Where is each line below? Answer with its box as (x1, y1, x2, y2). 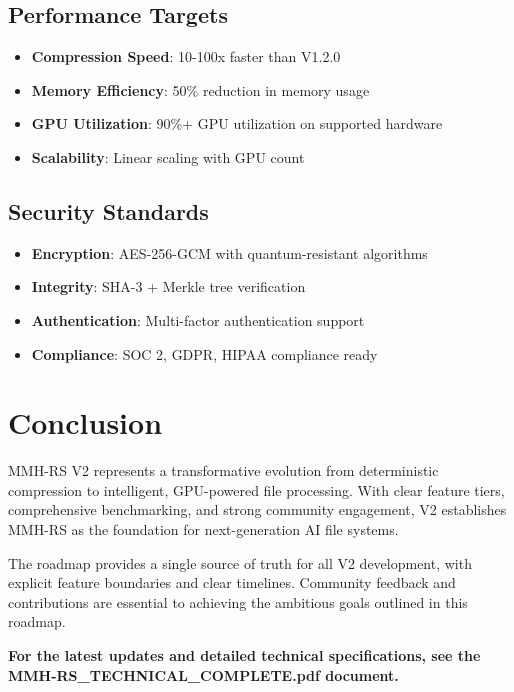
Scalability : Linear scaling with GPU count (31, 146, 305, 167)
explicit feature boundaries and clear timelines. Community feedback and (8, 572, 456, 593)
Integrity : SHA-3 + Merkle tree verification (31, 276, 306, 297)
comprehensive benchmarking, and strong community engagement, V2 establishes (8, 499, 507, 520)
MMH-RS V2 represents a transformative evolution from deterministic (8, 460, 439, 481)
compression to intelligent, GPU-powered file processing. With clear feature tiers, (8, 479, 505, 500)
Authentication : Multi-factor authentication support (31, 309, 365, 330)
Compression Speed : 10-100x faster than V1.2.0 (31, 46, 341, 67)
